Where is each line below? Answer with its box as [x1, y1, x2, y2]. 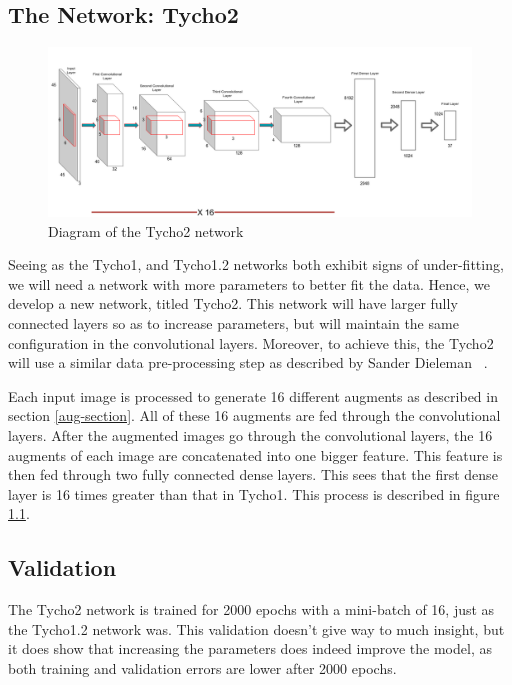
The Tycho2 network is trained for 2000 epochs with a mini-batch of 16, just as [8, 599, 495, 620]
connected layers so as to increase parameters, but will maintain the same [8, 312, 459, 333]
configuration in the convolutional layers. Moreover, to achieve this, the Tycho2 [8, 332, 494, 353]
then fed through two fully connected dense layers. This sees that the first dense [8, 464, 498, 485]
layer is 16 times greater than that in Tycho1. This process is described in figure [8, 483, 500, 504]
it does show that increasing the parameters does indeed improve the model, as [8, 638, 492, 659]
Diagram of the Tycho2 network [48, 220, 244, 241]
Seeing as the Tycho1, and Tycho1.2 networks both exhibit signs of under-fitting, [8, 254, 504, 275]
